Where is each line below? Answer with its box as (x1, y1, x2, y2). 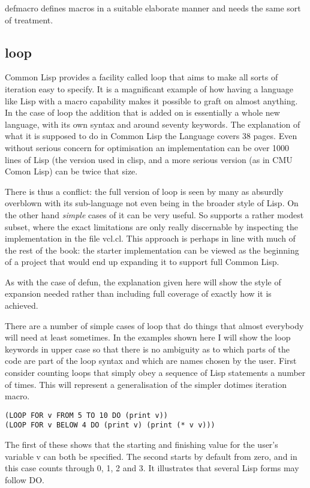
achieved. (5, 299, 38, 312)
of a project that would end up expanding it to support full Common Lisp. (5, 255, 279, 268)
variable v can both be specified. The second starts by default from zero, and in (5, 450, 297, 462)
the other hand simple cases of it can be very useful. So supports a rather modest (5, 208, 304, 221)
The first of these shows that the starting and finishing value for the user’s (5, 438, 278, 451)
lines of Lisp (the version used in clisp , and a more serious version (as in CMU (5, 153, 293, 165)
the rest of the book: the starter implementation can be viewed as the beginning (5, 243, 299, 256)
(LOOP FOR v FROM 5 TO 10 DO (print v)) (5, 411, 168, 420)
